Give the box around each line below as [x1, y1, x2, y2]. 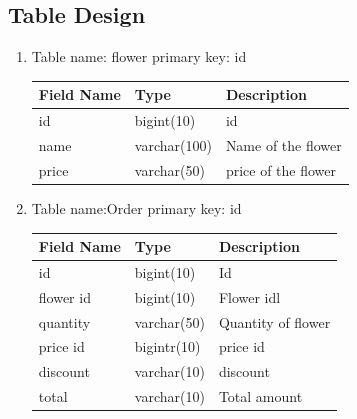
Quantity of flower [218, 311, 331, 332]
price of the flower [225, 159, 336, 180]
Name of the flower [225, 134, 342, 155]
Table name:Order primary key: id [31, 197, 242, 218]
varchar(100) [134, 134, 212, 155]
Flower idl [218, 286, 281, 307]
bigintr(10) [134, 336, 201, 357]
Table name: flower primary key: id [31, 46, 247, 67]
